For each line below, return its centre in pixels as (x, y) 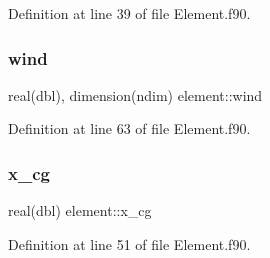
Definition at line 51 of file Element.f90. (129, 243)
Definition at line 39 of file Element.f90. (129, 13)
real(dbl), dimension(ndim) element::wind (135, 94)
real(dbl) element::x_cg (80, 210)
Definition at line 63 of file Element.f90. (129, 128)
